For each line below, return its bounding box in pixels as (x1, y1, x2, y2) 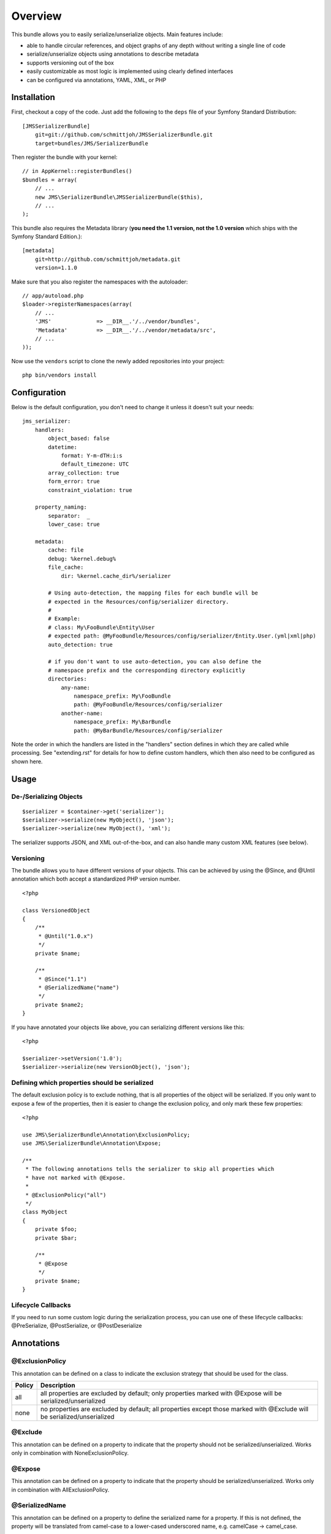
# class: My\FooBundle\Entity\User (48, 623, 155, 631)
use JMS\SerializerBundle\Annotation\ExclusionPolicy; (22, 1131, 191, 1138)
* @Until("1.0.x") (38, 933, 94, 939)
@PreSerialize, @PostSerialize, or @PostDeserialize (11, 1322, 142, 1330)
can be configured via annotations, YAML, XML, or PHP (26, 76, 167, 83)
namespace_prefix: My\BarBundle (74, 719, 171, 725)
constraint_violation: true (48, 487, 132, 493)
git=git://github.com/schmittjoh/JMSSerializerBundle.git (34, 131, 213, 138)
